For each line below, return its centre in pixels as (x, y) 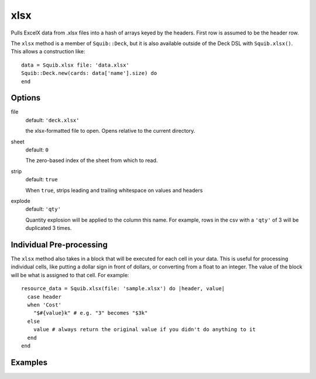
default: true (42, 180)
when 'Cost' (44, 305)
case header (44, 297)
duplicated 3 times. (49, 228)
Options (26, 98)
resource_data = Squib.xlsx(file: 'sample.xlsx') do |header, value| (123, 289)
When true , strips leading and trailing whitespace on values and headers (114, 190)
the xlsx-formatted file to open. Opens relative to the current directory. (110, 131)
